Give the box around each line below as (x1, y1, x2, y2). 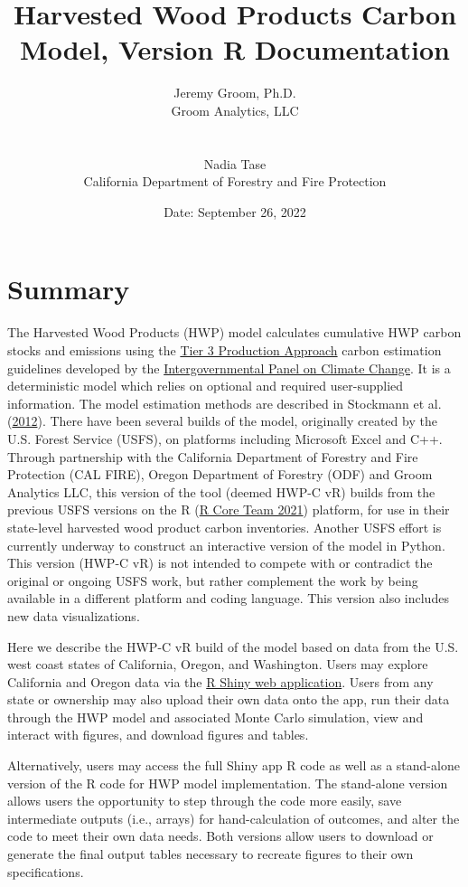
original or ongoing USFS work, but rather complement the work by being (7, 571, 418, 590)
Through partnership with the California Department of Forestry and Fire (7, 447, 418, 466)
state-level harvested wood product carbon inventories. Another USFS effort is (7, 517, 442, 536)
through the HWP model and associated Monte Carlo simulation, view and (7, 707, 424, 726)
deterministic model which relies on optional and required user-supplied (7, 376, 404, 395)
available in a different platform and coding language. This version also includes (7, 589, 449, 608)
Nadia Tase (203, 154, 267, 173)
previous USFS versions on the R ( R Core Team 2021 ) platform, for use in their (7, 500, 450, 519)
